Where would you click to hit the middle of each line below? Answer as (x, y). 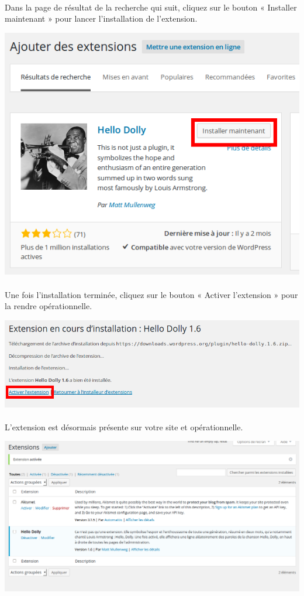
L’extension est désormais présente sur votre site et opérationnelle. (124, 427)
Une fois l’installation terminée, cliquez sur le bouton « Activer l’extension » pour (151, 294)
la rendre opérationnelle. (49, 306)
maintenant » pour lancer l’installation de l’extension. (101, 18)
